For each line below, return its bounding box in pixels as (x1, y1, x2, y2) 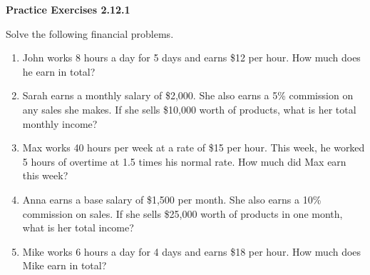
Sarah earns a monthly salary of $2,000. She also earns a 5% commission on (22, 88, 354, 103)
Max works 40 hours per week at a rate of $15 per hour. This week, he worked (22, 140, 365, 155)
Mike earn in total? (22, 258, 107, 273)
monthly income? (22, 116, 98, 131)
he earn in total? (22, 64, 96, 79)
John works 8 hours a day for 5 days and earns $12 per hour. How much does (22, 50, 361, 65)
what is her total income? (22, 220, 134, 235)
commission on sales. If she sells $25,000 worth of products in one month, (22, 206, 343, 221)
